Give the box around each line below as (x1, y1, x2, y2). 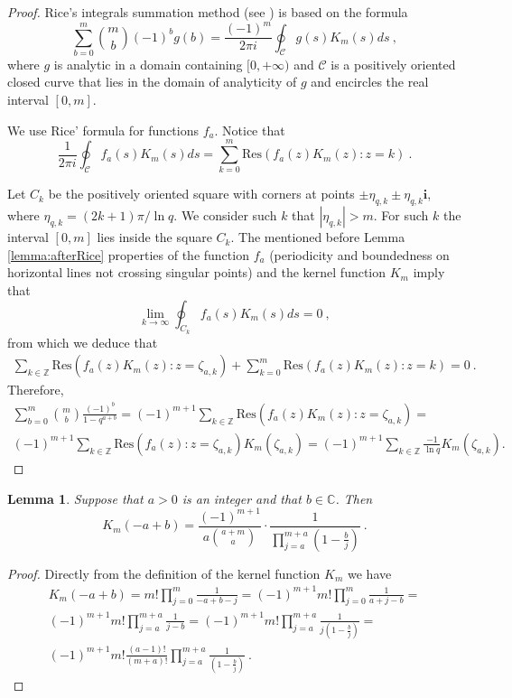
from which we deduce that (7, 332, 158, 351)
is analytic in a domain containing (53, 54, 243, 73)
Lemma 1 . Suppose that (7, 489, 144, 507)
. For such (373, 206, 429, 225)
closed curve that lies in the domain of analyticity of (7, 72, 297, 91)
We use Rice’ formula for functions (7, 120, 199, 139)
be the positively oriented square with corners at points (48, 184, 355, 203)
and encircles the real (311, 72, 429, 91)
